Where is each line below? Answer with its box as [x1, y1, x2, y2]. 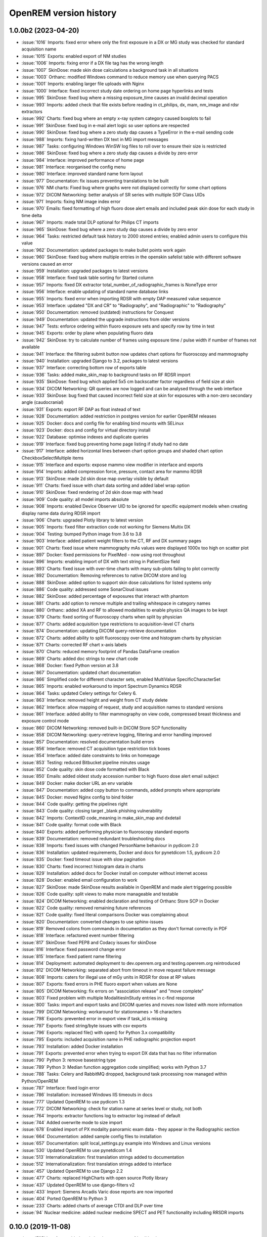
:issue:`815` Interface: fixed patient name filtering [21, 953, 122, 959]
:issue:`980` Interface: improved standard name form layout [21, 171, 143, 177]
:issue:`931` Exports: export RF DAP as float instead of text [21, 406, 140, 412]
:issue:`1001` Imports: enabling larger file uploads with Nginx [21, 81, 144, 87]
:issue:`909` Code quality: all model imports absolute [21, 496, 129, 502]
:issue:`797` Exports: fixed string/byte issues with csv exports [21, 1022, 147, 1029]
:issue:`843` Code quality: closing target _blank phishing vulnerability [21, 808, 163, 814]
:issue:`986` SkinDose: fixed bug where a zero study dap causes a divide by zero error [21, 150, 198, 156]
